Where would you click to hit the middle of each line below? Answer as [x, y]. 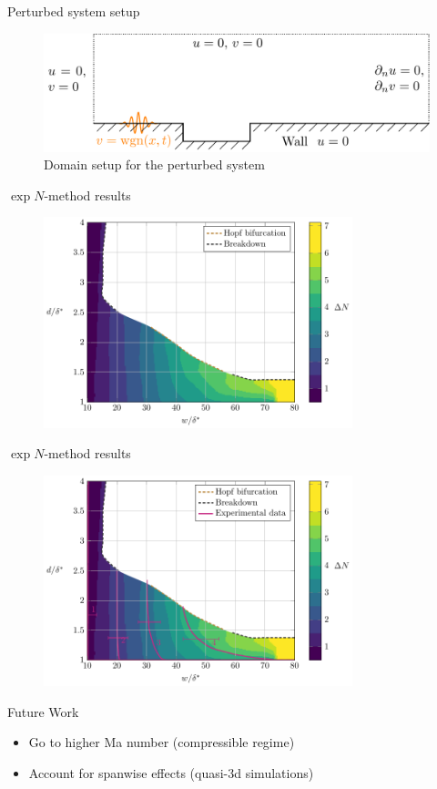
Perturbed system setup [74, 11]
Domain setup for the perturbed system [154, 164]
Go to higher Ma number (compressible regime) [162, 742]
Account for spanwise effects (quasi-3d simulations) [171, 772]
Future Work [43, 711]
